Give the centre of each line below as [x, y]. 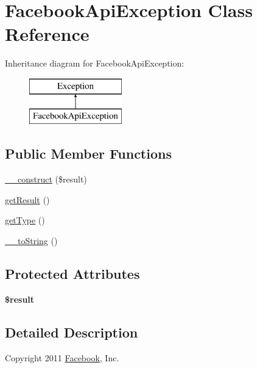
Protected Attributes [72, 274]
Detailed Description [72, 332]
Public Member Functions [88, 153]
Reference [47, 34]
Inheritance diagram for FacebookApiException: [95, 63]
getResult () [27, 199]
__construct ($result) [46, 179]
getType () [25, 220]
